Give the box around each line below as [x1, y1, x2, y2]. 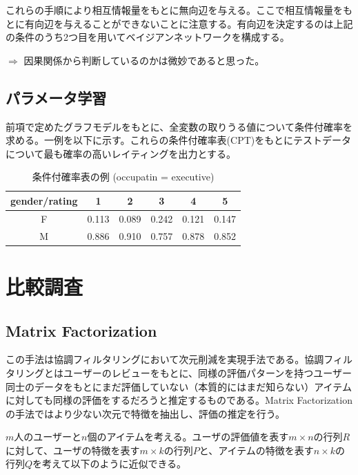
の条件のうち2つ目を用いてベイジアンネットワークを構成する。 [6, 30, 290, 44]
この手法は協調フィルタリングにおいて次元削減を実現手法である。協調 [6, 352, 324, 366]
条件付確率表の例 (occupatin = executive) [32, 169, 215, 184]
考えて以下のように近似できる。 [42, 456, 187, 471]
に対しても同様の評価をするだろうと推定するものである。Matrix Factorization [6, 393, 352, 407]
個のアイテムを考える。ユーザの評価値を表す [87, 429, 289, 444]
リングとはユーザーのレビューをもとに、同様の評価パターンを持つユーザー [14, 365, 352, 380]
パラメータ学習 [6, 86, 107, 108]
